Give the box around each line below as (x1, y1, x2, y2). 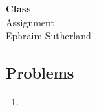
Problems (6, 62, 74, 83)
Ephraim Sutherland (6, 28, 91, 43)
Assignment (6, 14, 54, 29)
